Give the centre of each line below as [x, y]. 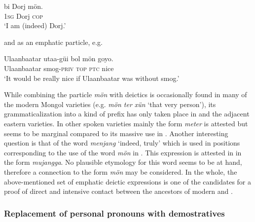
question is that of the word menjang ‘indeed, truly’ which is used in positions [122, 143]
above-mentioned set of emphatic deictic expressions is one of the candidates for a [127, 181]
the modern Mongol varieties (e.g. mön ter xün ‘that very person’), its [110, 104]
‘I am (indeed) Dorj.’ [35, 25]
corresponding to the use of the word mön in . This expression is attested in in [123, 152]
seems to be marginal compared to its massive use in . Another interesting [116, 133]
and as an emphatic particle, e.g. [54, 42]
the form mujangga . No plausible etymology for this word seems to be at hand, [123, 162]
